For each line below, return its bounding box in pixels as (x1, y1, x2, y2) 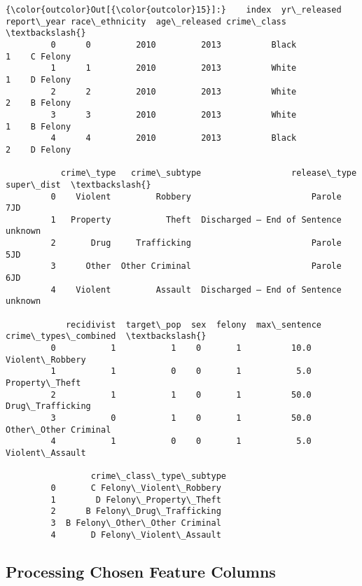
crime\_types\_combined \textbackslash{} (6, 331, 207, 342)
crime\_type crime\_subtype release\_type (60, 168, 357, 179)
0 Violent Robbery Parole (50, 191, 342, 202)
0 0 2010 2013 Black (50, 39, 297, 50)
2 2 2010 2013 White (50, 86, 297, 97)
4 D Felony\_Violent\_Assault (50, 529, 221, 540)
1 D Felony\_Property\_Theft (50, 494, 221, 505)
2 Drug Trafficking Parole (50, 238, 342, 249)
